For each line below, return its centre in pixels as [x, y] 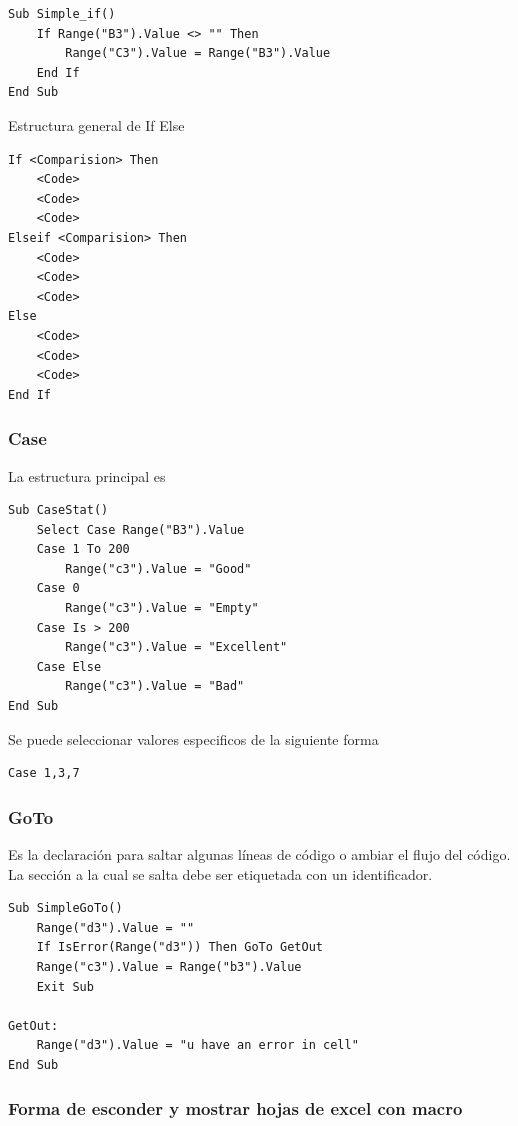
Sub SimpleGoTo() [65, 908]
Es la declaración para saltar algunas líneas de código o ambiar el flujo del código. [259, 854]
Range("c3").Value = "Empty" [162, 608]
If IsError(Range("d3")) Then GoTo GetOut [179, 947]
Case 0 [58, 588]
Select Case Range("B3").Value [140, 529]
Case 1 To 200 [83, 549]
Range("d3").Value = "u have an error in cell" [197, 1045]
